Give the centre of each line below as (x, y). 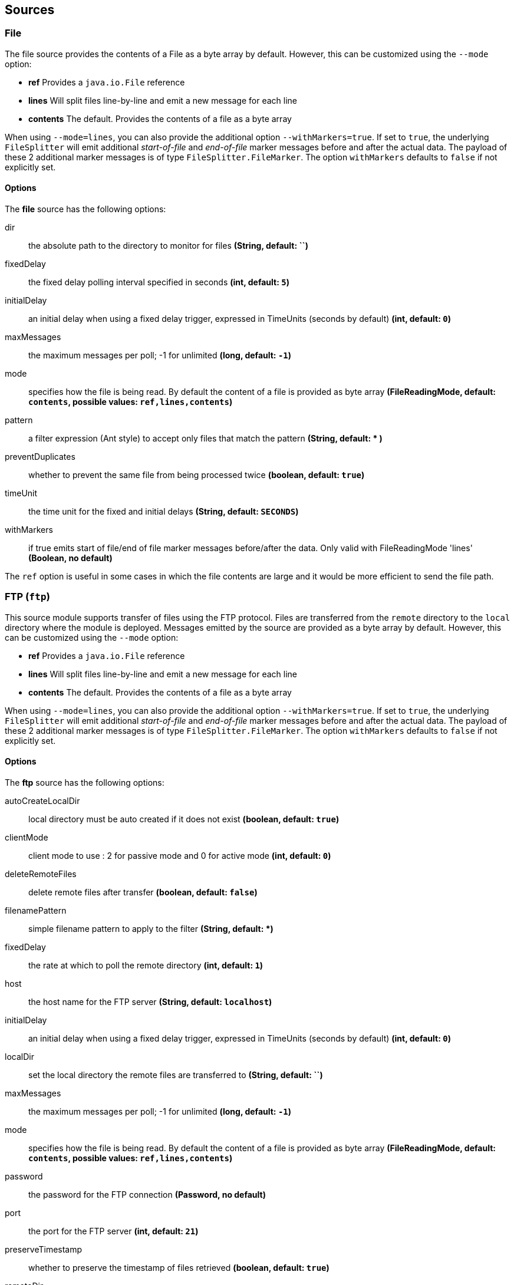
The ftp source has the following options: (85, 782)
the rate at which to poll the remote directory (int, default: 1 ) (146, 965)
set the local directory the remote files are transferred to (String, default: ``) (176, 1075)
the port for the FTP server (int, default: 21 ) (113, 1231)
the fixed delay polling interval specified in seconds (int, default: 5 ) (159, 282)
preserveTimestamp (44, 1249)
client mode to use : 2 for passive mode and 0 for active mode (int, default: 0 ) (180, 855)
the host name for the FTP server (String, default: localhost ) (150, 1001)
